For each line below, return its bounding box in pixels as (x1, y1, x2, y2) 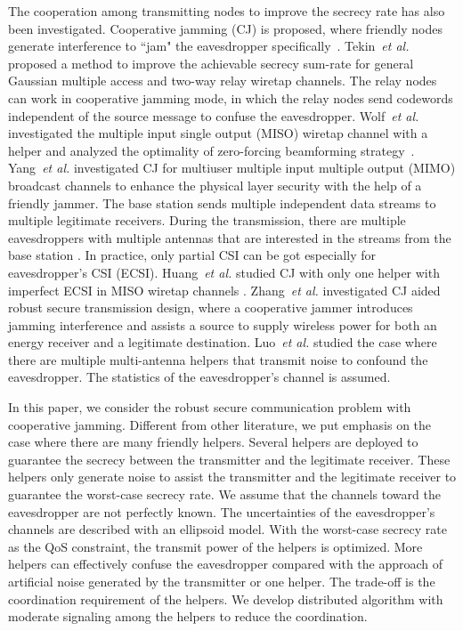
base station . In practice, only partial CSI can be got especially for (8, 246, 376, 264)
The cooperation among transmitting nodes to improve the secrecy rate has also (8, 2, 445, 20)
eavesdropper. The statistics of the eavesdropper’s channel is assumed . (8, 368, 391, 386)
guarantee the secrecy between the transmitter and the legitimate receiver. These (8, 449, 451, 468)
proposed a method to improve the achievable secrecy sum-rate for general (8, 53, 414, 72)
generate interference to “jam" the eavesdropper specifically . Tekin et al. (8, 36, 410, 55)
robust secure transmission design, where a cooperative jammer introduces (8, 298, 413, 317)
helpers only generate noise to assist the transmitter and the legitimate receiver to (8, 467, 457, 486)
